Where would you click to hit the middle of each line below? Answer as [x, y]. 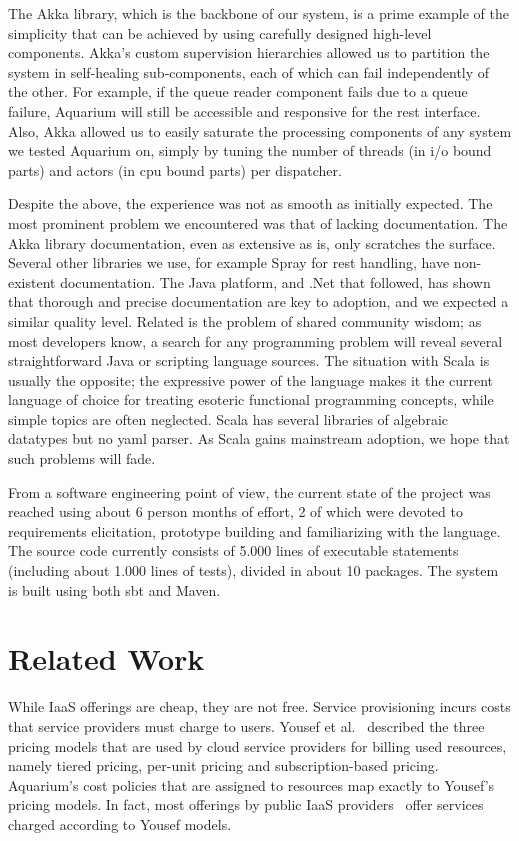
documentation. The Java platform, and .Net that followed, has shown [275, 281]
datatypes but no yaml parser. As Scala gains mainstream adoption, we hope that [259, 438]
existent [32, 281]
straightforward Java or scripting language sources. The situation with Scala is [249, 360]
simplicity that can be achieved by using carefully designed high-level [220, 32]
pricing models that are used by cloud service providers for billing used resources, [257, 745]
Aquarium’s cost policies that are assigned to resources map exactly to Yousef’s [251, 784]
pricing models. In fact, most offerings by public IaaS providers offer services [246, 804]
